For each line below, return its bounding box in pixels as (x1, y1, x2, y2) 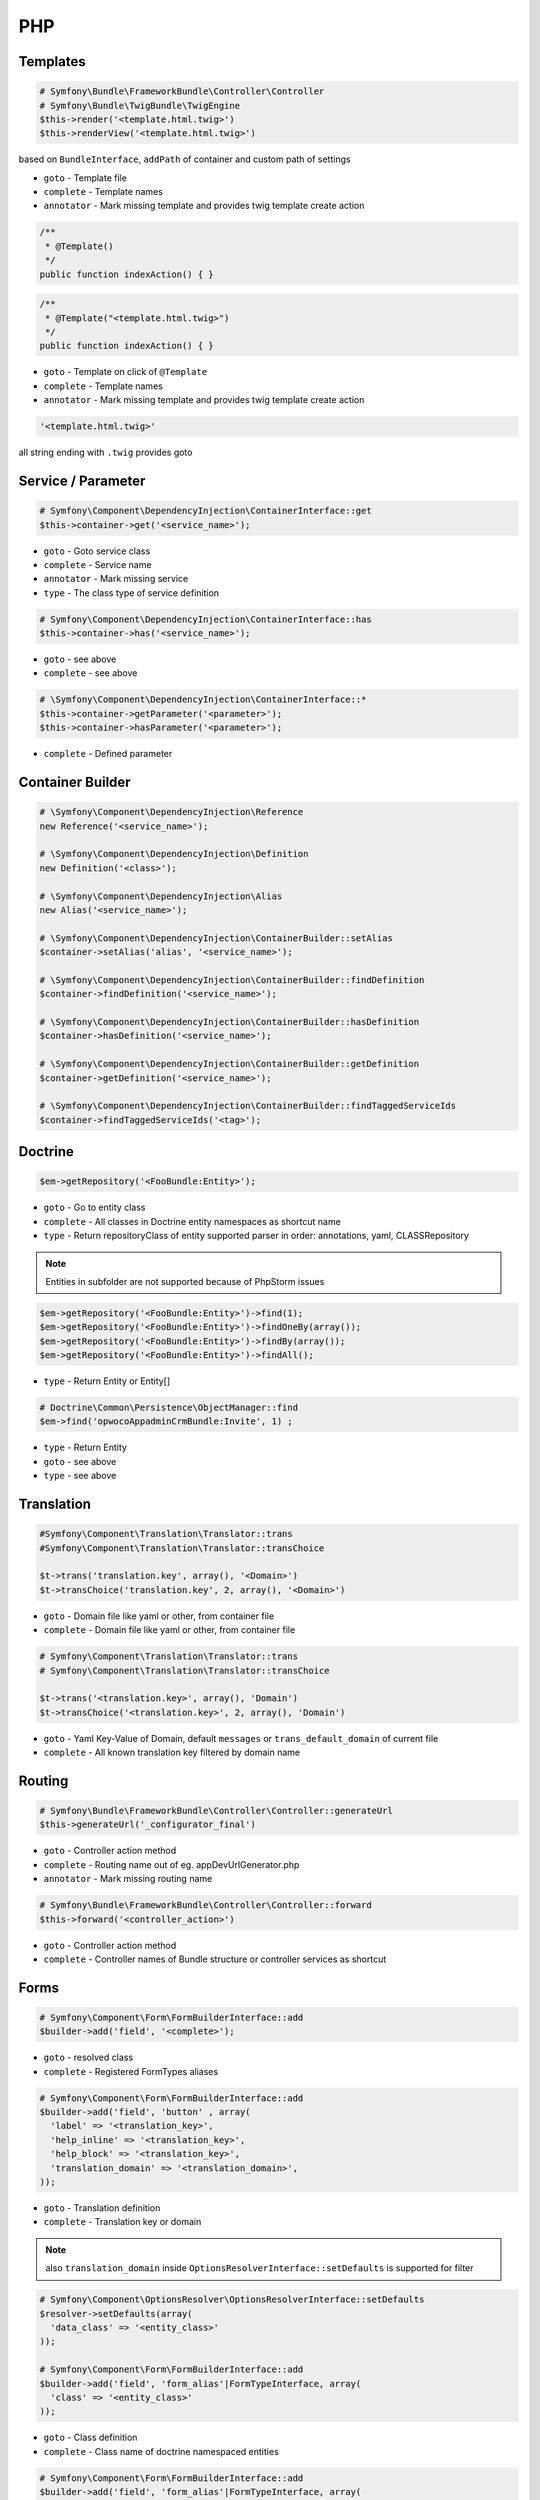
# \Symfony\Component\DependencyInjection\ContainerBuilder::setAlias (39, 932, 394, 944)
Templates (18, 53, 86, 70)
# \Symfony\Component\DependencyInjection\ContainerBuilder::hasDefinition (39, 1016, 420, 1028)
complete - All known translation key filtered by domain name (43, 1746, 300, 1759)
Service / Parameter (18, 472, 146, 489)
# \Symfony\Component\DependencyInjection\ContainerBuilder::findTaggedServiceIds (39, 1100, 457, 1112)
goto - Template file (43, 171, 127, 184)
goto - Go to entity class (43, 1201, 146, 1214)
